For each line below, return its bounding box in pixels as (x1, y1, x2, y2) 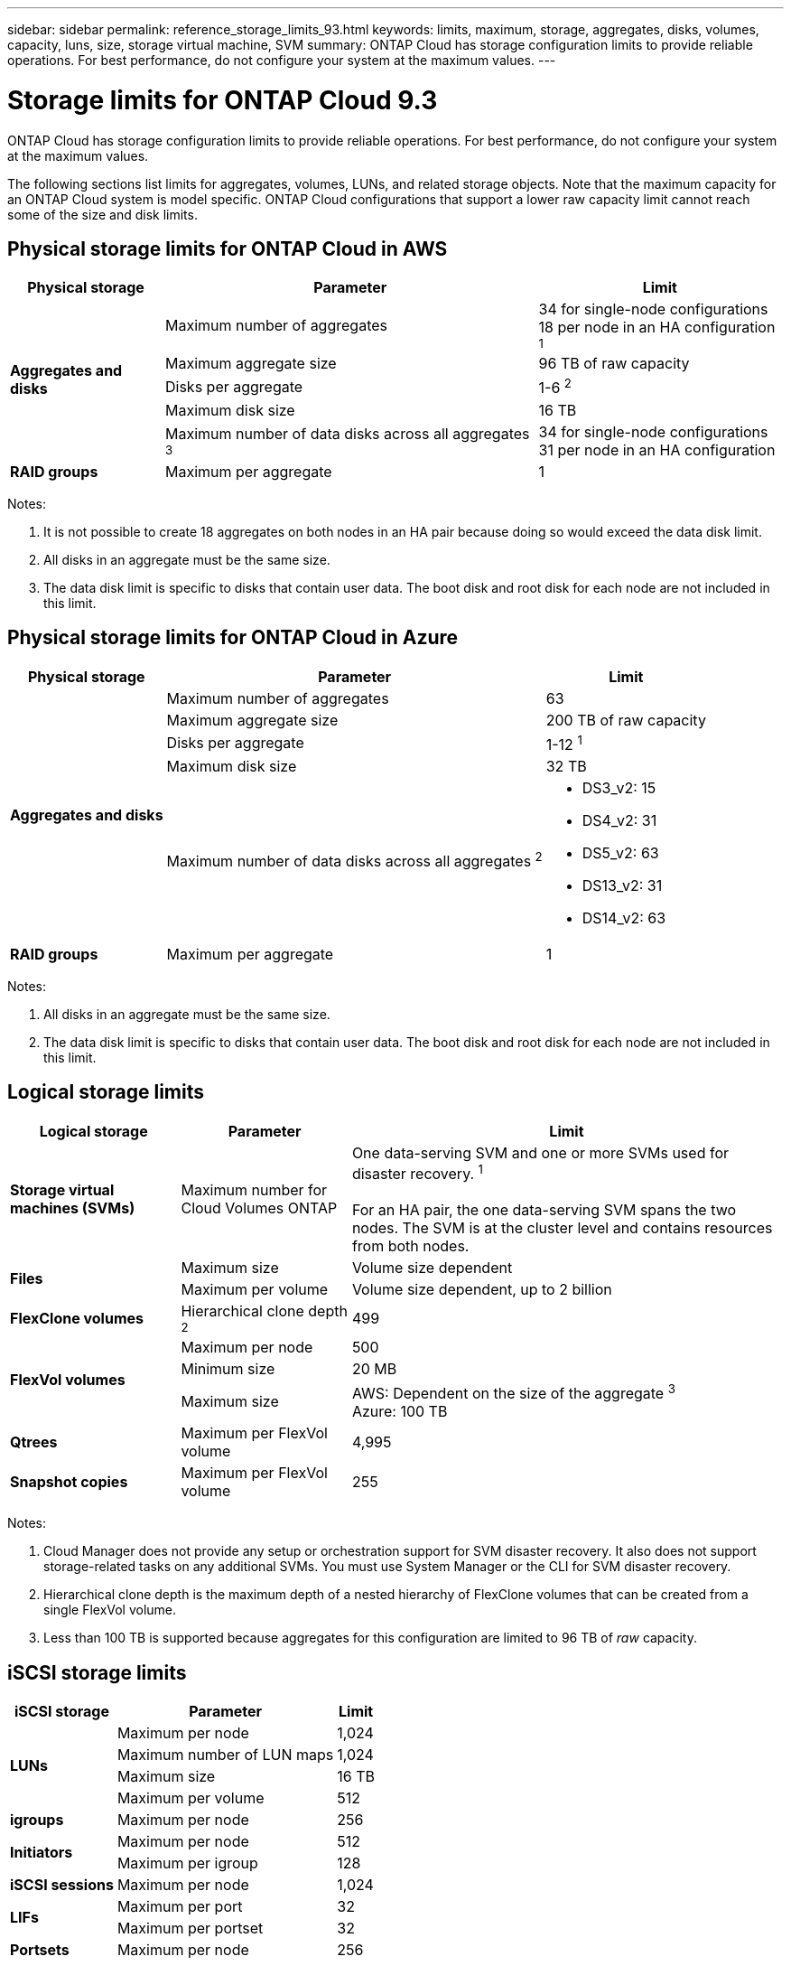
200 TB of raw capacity (545, 710, 706, 729)
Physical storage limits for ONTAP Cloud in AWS (7, 237, 448, 260)
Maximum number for (181, 1181, 328, 1200)
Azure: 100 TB (351, 1402, 448, 1421)
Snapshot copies (10, 1473, 128, 1492)
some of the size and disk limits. (7, 206, 198, 222)
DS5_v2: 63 (582, 843, 659, 862)
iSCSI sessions (10, 1876, 114, 1895)
